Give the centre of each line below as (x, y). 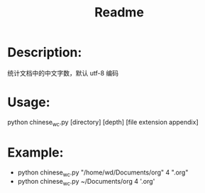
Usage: (29, 102)
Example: (35, 152)
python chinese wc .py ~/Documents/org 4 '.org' (86, 182)
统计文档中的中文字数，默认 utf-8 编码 (63, 73)
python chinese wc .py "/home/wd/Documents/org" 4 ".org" (103, 173)
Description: (45, 52)
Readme (119, 12)
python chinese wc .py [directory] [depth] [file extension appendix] (103, 123)
